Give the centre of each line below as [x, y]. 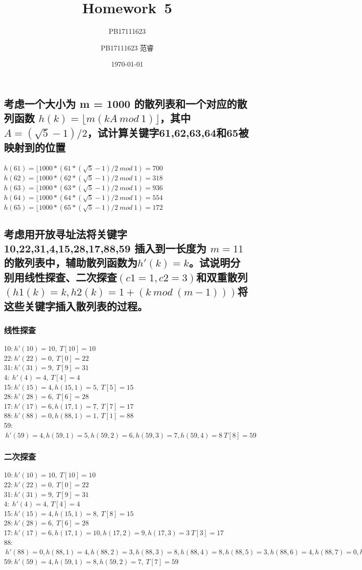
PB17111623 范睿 [127, 47]
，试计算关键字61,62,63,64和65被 [168, 132]
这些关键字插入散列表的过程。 [76, 306]
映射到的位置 [35, 147]
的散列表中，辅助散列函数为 [71, 262]
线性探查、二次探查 [70, 277]
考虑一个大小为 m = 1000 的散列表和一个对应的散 [126, 103]
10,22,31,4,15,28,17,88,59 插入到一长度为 [105, 248]
